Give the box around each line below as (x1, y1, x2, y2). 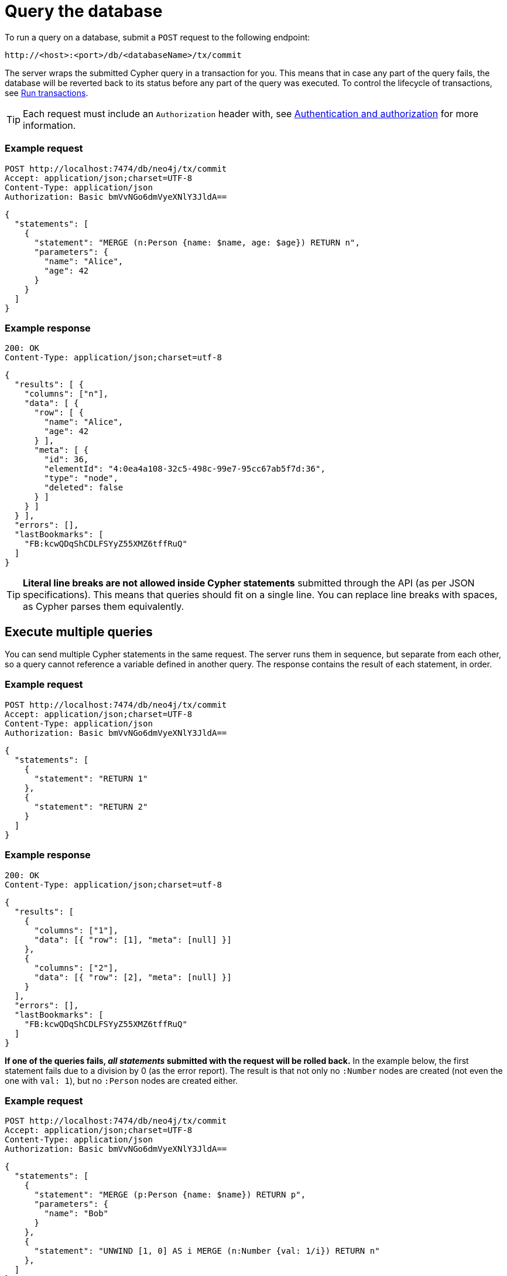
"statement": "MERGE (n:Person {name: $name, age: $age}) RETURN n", (34, 237, 360, 247)
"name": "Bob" (44, 1209, 109, 1219)
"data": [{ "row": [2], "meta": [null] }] (34, 972, 232, 982)
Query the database (5, 1, 163, 21)
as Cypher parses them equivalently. (23, 601, 184, 613)
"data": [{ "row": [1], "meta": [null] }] (34, 934, 232, 944)
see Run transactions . (5, 87, 88, 98)
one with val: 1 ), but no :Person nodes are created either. (5, 1075, 238, 1086)
